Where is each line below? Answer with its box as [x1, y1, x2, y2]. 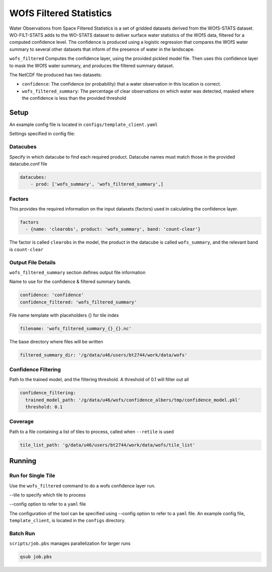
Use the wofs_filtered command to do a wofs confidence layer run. [9, 482, 156, 488]
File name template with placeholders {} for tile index [9, 312, 119, 318]
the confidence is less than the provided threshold [22, 95, 126, 101]
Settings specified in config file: [9, 131, 76, 137]
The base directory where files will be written [9, 338, 103, 344]
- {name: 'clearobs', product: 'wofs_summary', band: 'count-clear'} [25, 227, 201, 232]
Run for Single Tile [9, 472, 55, 479]
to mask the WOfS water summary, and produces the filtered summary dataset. [9, 62, 174, 68]
